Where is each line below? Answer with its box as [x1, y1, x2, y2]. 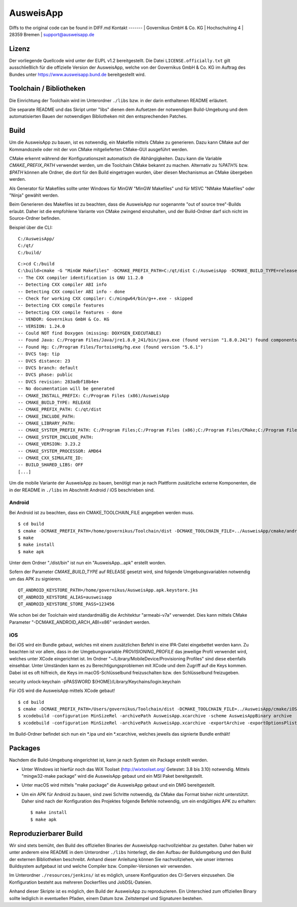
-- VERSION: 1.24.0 [18, 323, 65, 329]
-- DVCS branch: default [18, 365, 78, 371]
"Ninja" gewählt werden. [9, 192, 59, 198]
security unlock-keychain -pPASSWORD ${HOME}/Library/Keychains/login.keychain [9, 679, 181, 685]
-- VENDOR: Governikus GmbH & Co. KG [18, 317, 110, 322]
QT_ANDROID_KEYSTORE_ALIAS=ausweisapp [18, 594, 112, 600]
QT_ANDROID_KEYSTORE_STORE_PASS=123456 [18, 601, 115, 607]
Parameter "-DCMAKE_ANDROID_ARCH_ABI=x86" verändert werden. [9, 619, 150, 625]
